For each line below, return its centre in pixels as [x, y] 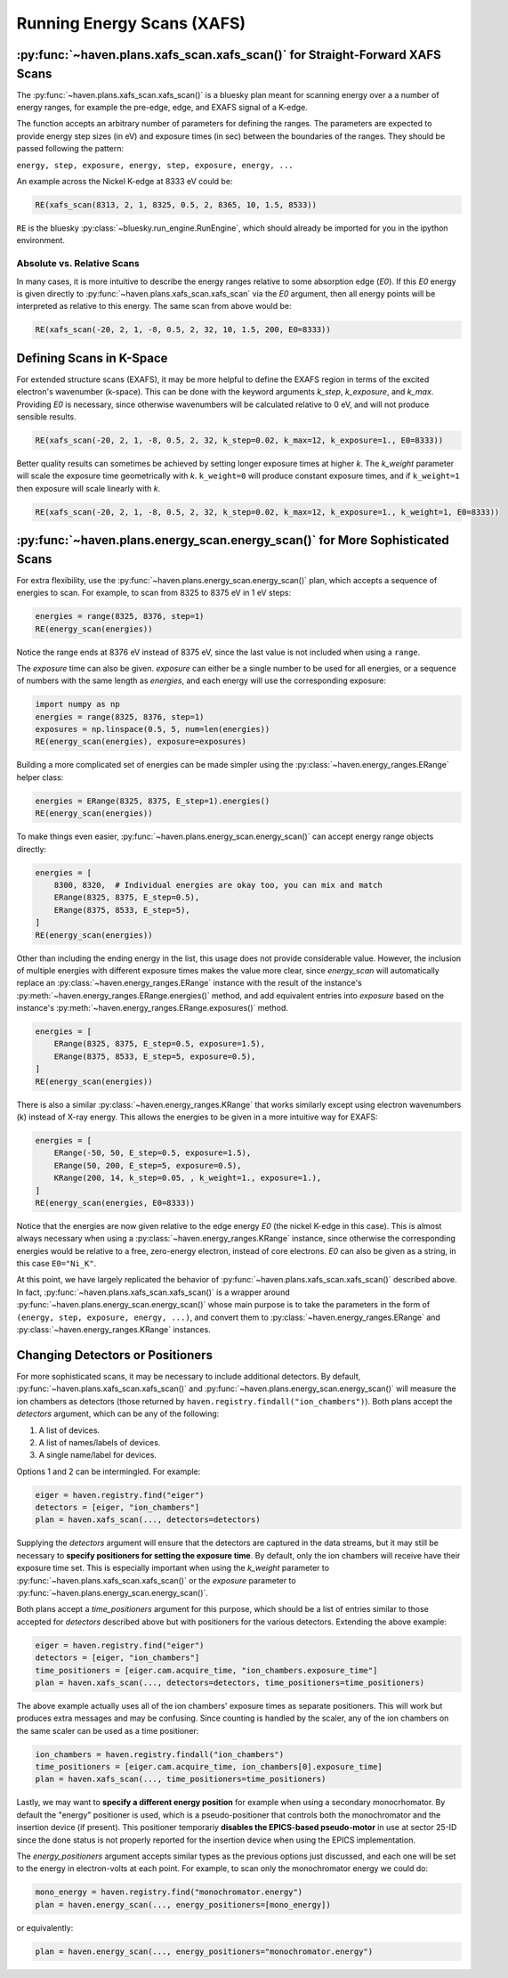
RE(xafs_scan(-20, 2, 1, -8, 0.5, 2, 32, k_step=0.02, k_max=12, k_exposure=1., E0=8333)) [239, 440]
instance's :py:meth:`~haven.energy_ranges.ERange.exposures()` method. [152, 1008]
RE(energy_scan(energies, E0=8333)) [115, 1203]
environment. [41, 240]
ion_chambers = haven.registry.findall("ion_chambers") [160, 1754]
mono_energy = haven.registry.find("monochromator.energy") [169, 1892]
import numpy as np [77, 704]
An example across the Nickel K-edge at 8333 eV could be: [125, 181]
